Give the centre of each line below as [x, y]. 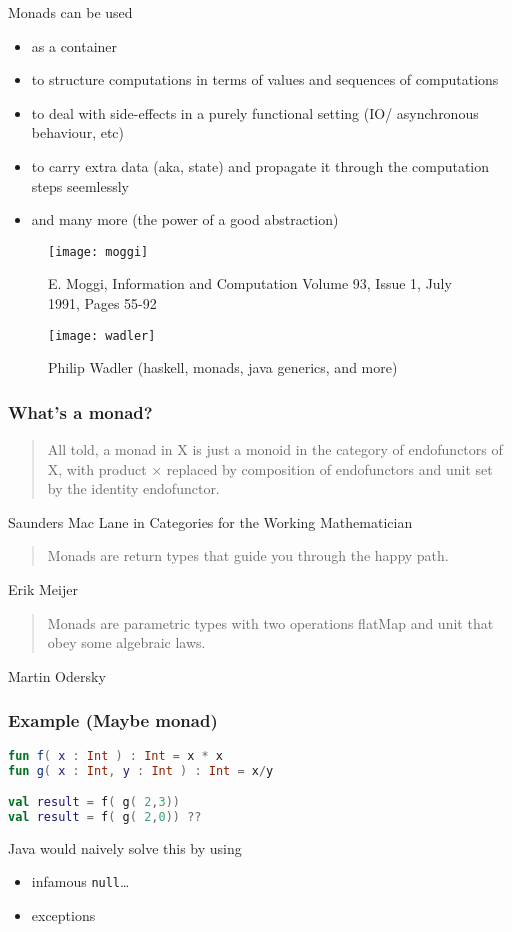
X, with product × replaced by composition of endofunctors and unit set [270, 468]
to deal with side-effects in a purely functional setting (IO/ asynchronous [255, 112]
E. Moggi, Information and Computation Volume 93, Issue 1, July [250, 283]
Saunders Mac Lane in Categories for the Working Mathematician [210, 521]
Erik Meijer [43, 589]
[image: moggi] [98, 251]
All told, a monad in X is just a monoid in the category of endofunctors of [275, 449]
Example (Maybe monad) [113, 720]
